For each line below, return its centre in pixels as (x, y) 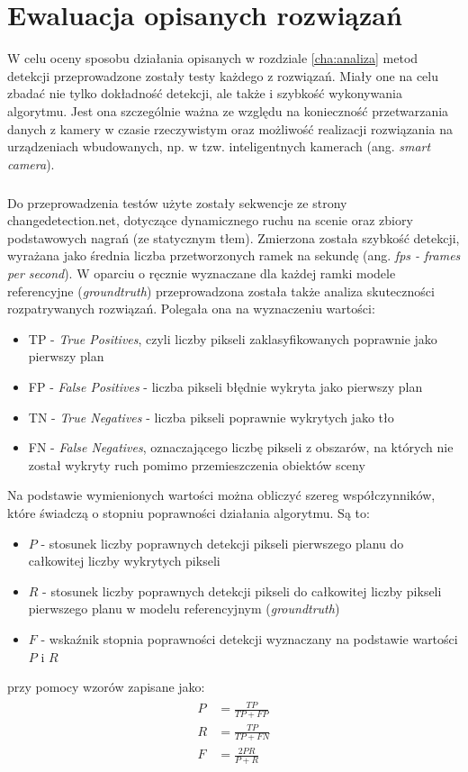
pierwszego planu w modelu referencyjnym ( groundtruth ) (184, 609)
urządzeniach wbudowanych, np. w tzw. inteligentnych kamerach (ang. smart (219, 146)
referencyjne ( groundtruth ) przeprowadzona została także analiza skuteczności (221, 291)
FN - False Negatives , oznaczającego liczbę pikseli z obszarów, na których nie (241, 447)
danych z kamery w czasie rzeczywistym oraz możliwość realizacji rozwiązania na (230, 128)
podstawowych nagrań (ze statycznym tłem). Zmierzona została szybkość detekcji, (234, 237)
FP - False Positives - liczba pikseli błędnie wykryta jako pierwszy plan (225, 386)
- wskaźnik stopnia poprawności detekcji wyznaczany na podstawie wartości (249, 638)
